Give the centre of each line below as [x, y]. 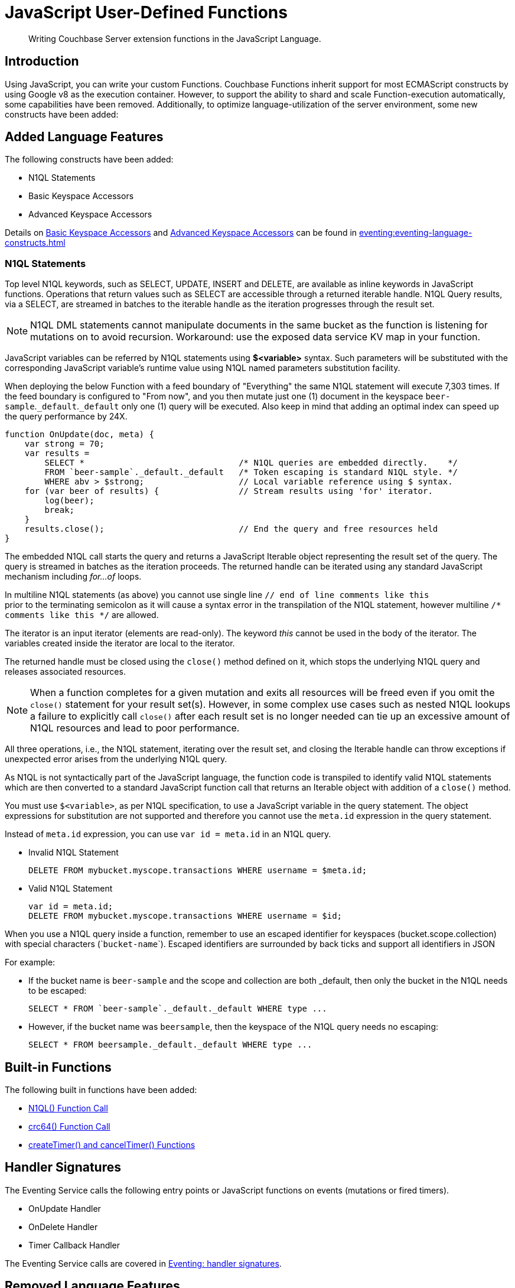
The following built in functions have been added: [101, 1090]
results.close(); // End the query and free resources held [231, 529]
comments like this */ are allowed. [82, 615]
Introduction [42, 61]
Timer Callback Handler [74, 1245]
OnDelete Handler [63, 1227]
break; [60, 510]
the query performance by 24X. [66, 417]
